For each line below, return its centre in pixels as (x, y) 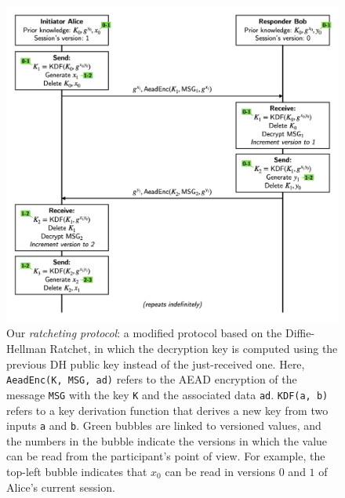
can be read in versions (220, 471)
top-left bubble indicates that (77, 471)
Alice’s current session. (61, 487)
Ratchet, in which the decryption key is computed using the (194, 349)
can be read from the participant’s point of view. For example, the (166, 456)
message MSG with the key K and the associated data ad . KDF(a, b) (167, 394)
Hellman (26, 349)
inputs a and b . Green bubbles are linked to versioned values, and (164, 425)
